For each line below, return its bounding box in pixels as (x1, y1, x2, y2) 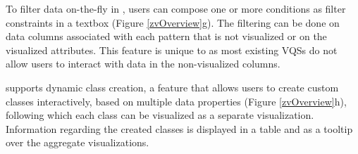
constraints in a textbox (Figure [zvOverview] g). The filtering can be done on (6, 15, 340, 30)
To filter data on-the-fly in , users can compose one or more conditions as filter (6, 1, 346, 15)
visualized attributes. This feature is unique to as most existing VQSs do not (6, 42, 338, 57)
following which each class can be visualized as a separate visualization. (6, 108, 314, 122)
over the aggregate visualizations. (6, 135, 149, 150)
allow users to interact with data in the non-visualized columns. (6, 56, 280, 71)
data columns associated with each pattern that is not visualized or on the (6, 29, 327, 44)
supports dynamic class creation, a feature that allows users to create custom (6, 79, 339, 94)
